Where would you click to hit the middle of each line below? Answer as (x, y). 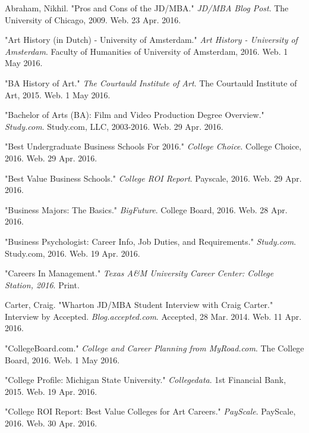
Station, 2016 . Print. (42, 284)
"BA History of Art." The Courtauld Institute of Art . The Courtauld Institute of (151, 82)
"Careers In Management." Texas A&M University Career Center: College (139, 273)
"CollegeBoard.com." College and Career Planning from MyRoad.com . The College (154, 348)
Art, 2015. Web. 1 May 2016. (58, 94)
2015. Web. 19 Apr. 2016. (51, 391)
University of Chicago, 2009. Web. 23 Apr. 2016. (93, 19)
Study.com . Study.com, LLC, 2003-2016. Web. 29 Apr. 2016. (114, 126)
